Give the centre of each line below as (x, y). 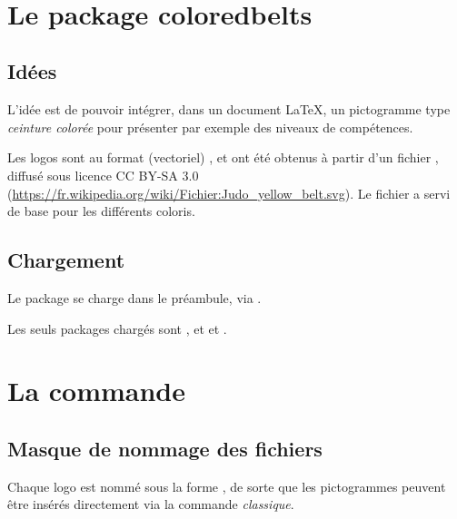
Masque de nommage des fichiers (165, 448)
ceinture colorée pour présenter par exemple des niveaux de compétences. (210, 127)
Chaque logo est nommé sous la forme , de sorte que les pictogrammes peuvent (227, 486)
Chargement (66, 260)
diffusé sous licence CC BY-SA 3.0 (103, 175)
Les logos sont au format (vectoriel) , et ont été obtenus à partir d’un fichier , (223, 157)
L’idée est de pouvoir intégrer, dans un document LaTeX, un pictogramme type (229, 109)
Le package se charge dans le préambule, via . (134, 297)
